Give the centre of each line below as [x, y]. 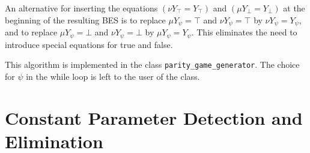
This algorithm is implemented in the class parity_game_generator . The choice [152, 64]
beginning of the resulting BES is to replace [85, 19]
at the [294, 8]
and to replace [31, 32]
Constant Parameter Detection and [154, 117]
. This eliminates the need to [244, 32]
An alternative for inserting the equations [81, 8]
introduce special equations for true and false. [89, 44]
